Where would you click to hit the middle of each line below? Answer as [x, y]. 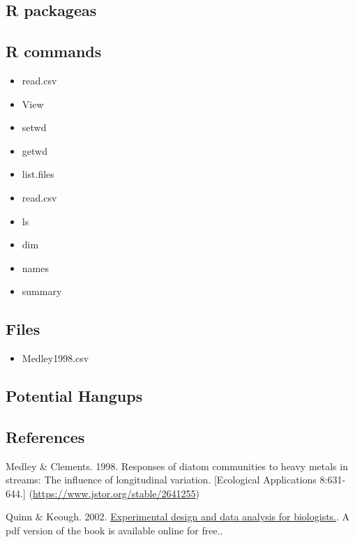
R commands [54, 51]
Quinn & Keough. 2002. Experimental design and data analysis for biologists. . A [178, 517]
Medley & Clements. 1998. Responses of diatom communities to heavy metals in [177, 466]
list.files [38, 174]
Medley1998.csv [55, 358]
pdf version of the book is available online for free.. [114, 530]
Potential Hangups [74, 396]
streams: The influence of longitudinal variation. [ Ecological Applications [161, 480]
